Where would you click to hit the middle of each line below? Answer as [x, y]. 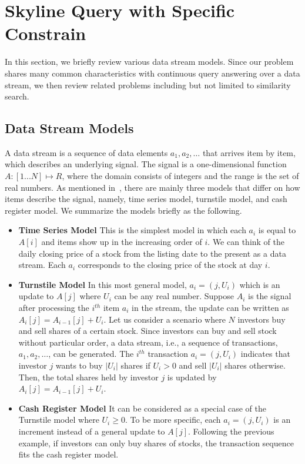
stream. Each [42, 265]
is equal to [277, 230]
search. [17, 96]
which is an [260, 284]
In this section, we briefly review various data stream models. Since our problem [149, 62]
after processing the [54, 308]
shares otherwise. [255, 365]
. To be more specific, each [173, 420]
